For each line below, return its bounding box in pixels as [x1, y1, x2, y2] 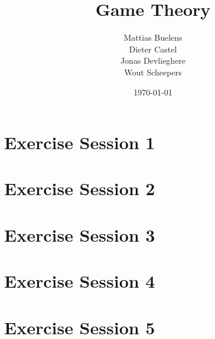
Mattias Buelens [123, 31, 183, 44]
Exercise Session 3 [4, 222, 155, 246]
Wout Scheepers [124, 65, 182, 78]
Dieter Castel [129, 42, 177, 55]
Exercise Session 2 [4, 176, 155, 200]
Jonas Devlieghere [120, 54, 186, 67]
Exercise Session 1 [4, 130, 155, 154]
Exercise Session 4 [4, 269, 155, 293]
